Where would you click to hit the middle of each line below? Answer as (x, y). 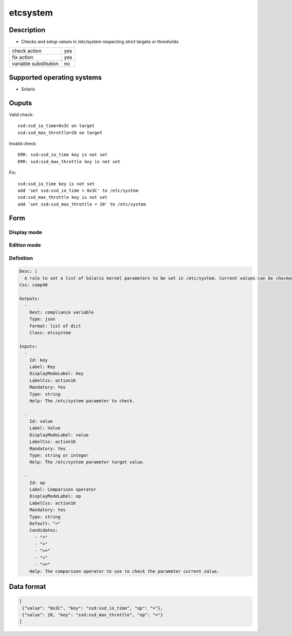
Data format (27, 587)
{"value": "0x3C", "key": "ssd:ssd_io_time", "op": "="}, (92, 608)
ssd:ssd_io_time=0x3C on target (56, 126)
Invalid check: (23, 144)
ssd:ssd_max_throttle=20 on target (60, 132)
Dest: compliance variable (62, 312)
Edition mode (25, 245)
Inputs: (28, 346)
